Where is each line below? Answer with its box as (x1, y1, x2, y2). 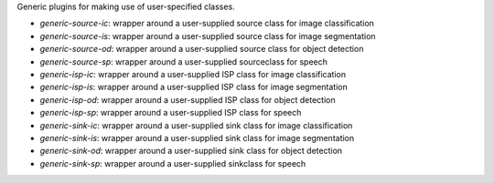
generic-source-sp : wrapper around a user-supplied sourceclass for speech (39, 56, 328, 67)
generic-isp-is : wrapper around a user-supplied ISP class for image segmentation (39, 82, 348, 93)
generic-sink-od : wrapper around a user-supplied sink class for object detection (39, 146, 343, 157)
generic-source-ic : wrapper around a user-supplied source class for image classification (39, 18, 375, 29)
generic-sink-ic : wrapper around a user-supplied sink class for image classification (39, 119, 353, 131)
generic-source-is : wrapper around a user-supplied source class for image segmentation (39, 30, 376, 41)
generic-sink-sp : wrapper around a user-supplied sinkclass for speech (39, 158, 306, 168)
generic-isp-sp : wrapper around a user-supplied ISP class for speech (39, 107, 302, 118)
